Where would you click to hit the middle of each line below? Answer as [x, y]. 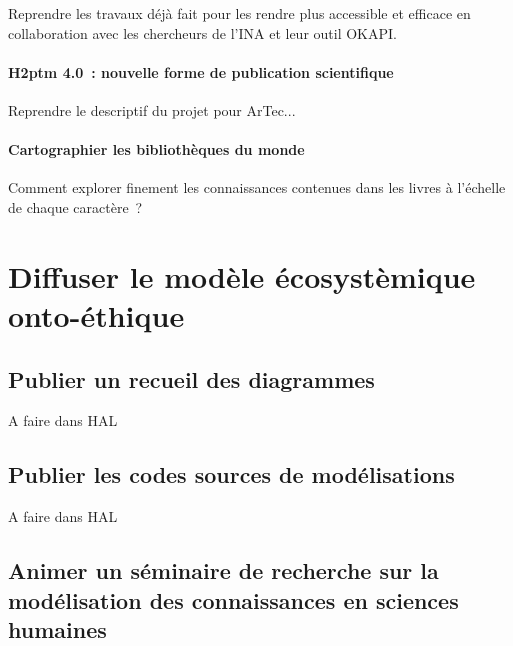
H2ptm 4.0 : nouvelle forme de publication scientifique [201, 71]
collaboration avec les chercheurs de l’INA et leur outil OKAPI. [202, 32]
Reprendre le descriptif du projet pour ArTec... [152, 109]
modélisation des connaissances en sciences [233, 599]
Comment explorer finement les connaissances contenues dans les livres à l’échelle [257, 187]
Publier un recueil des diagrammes [191, 378]
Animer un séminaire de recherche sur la [223, 570]
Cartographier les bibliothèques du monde [156, 149]
